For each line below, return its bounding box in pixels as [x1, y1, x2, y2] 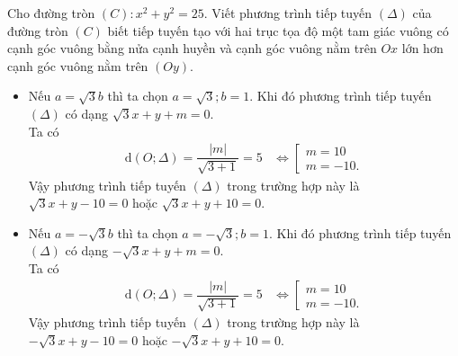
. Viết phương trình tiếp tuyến [203, 4, 373, 22]
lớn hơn [401, 39, 444, 58]
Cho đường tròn [7, 4, 95, 22]
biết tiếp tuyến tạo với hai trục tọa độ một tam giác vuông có [107, 21, 449, 40]
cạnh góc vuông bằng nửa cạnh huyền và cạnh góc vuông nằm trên [7, 39, 377, 58]
